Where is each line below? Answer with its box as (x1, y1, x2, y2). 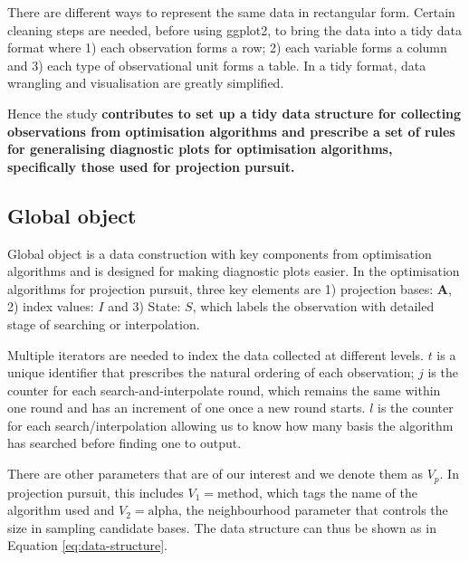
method (216, 487, 259, 500)
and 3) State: (108, 297, 181, 316)
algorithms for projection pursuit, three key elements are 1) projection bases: (7, 279, 434, 298)
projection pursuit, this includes (7, 482, 184, 501)
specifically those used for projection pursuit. (7, 157, 295, 176)
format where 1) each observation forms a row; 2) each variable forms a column (7, 38, 447, 57)
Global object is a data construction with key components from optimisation (7, 243, 432, 262)
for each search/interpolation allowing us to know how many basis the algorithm (7, 415, 454, 434)
